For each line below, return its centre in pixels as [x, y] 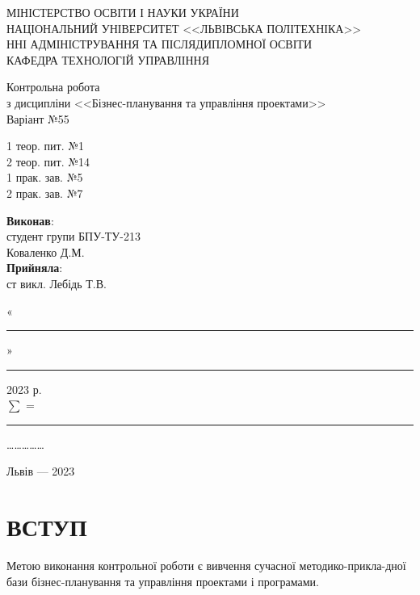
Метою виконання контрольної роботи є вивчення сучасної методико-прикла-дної [206, 566]
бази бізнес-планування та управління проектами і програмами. [163, 581]
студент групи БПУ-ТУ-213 [73, 236]
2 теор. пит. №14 [48, 161]
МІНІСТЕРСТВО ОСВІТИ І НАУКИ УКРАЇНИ [123, 12]
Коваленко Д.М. [46, 251]
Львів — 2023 [41, 471]
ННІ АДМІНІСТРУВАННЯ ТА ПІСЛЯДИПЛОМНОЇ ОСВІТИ [159, 44]
